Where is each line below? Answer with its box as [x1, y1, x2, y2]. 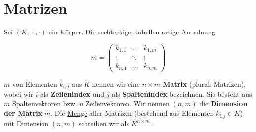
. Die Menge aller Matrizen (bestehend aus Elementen [50, 108, 214, 118]
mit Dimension [4, 118, 49, 128]
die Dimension [199, 98, 248, 108]
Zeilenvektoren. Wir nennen [85, 98, 170, 108]
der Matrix [4, 108, 43, 118]
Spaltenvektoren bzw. [12, 98, 77, 108]
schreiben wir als [78, 118, 129, 128]
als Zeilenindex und [40, 89, 105, 99]
